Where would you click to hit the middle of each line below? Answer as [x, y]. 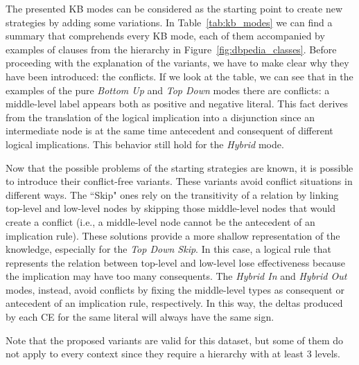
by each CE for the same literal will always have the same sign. [140, 317]
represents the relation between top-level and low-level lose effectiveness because [176, 262]
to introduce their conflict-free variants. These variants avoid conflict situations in [179, 181]
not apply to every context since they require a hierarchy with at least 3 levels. [173, 354]
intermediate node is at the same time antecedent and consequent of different [169, 131]
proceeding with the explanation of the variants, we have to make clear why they [177, 63]
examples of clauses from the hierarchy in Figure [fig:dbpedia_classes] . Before [171, 49]
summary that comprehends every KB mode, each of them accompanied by [165, 36]
